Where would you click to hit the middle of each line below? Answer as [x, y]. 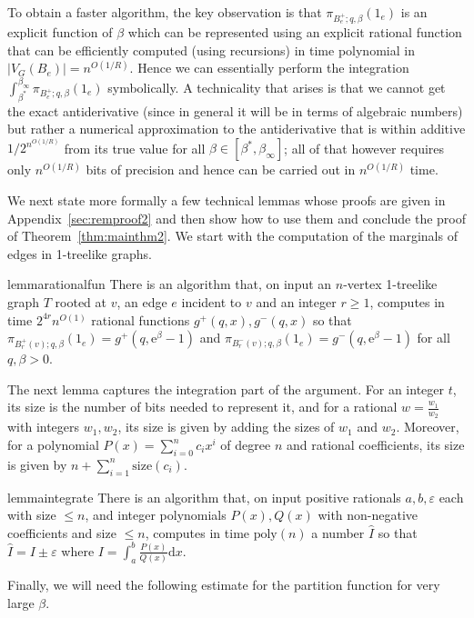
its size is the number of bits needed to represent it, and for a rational [202, 407]
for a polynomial [53, 444]
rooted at [81, 301]
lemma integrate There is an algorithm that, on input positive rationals [204, 497]
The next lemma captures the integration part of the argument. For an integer [226, 389]
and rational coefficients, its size [375, 444]
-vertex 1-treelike [390, 284]
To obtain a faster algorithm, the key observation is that [165, 12]
